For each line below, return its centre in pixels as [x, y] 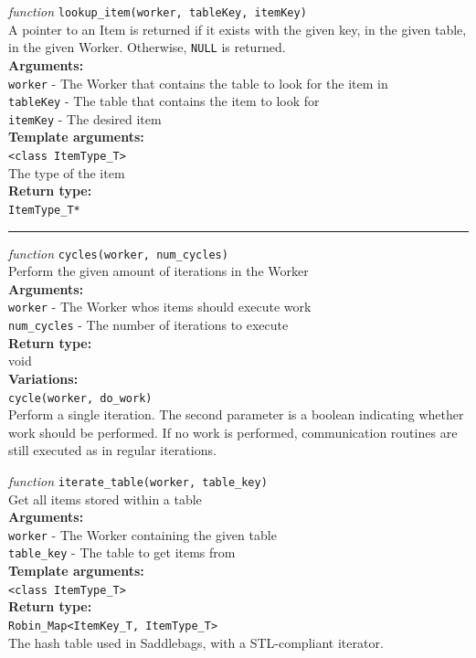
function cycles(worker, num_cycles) [118, 253]
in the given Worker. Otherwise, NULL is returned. [147, 47]
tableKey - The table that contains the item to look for [164, 101]
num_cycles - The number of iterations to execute [148, 325]
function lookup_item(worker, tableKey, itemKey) [158, 11]
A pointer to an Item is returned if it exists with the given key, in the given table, [238, 29]
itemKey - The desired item [85, 118]
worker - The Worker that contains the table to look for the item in [198, 83]
